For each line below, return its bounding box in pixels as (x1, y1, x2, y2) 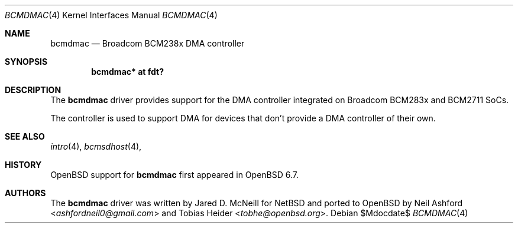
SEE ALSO (5, 131, 45, 141)
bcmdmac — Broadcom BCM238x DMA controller (50, 38, 245, 48)
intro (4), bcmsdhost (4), (50, 141, 142, 151)
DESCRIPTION (5, 85, 61, 95)
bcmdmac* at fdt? (91, 67, 164, 77)
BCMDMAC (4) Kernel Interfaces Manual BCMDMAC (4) (5, 10, 218, 20)
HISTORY (5, 160, 42, 170)
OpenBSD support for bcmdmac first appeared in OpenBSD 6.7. (50, 170, 299, 180)
